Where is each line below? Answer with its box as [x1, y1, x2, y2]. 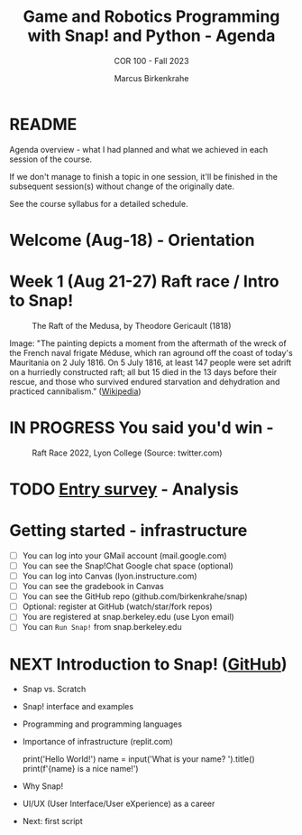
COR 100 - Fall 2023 [114, 55, 189, 66]
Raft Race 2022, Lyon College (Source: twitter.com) [32, 447, 223, 458]
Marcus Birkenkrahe [114, 72, 189, 83]
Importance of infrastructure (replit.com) [22, 736, 174, 747]
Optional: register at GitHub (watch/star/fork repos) [22, 601, 214, 612]
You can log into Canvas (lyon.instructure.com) [22, 571, 197, 581]
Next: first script [22, 816, 83, 827]
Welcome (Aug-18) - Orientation [9, 230, 255, 250]
